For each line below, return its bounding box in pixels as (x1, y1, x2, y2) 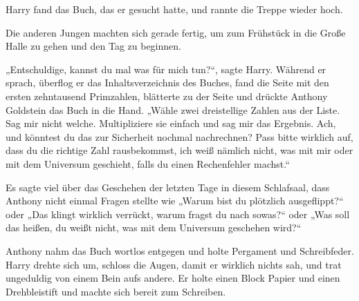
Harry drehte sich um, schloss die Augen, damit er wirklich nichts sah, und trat (6, 257, 342, 271)
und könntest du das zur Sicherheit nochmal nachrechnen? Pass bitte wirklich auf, (6, 129, 353, 144)
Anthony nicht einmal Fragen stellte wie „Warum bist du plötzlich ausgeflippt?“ (6, 193, 344, 208)
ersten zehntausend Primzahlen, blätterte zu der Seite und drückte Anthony (6, 88, 328, 103)
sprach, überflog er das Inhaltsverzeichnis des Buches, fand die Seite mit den (6, 75, 329, 90)
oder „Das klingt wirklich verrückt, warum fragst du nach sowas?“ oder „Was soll (6, 206, 350, 221)
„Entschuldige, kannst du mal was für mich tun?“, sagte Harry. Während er (6, 61, 326, 76)
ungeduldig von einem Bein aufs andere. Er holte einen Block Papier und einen (6, 271, 340, 285)
